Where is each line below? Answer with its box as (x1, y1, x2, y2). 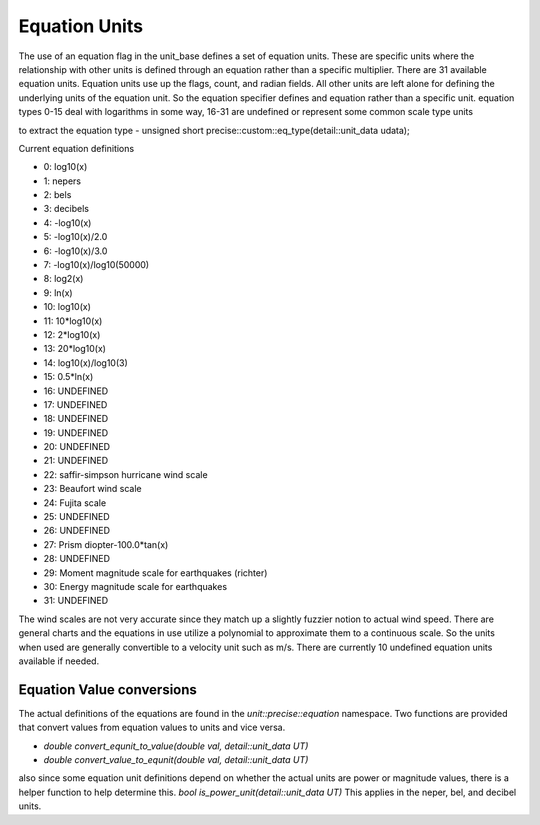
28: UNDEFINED (43, 553, 110, 565)
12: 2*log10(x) (43, 328, 101, 340)
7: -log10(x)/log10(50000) (43, 259, 150, 271)
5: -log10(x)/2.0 (43, 231, 108, 243)
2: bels (43, 189, 72, 201)
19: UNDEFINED (43, 426, 109, 439)
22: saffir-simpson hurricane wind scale (43, 468, 209, 480)
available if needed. (18, 655, 100, 667)
